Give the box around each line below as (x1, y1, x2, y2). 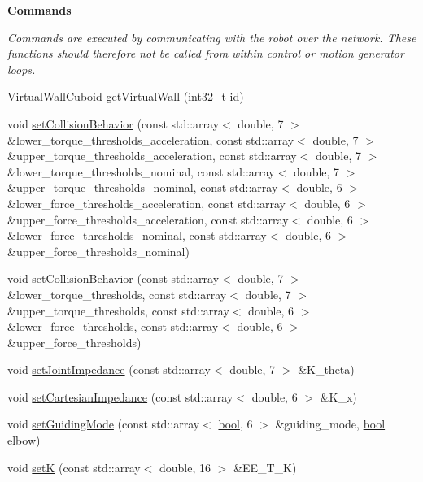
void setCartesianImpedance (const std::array (7, 388, 233, 405)
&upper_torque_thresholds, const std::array (7, 302, 229, 319)
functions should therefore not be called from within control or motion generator (7, 45, 404, 62)
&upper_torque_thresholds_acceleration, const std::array (7, 147, 297, 164)
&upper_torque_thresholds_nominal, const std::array (7, 179, 278, 196)
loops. (7, 60, 36, 77)
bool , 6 (218, 415, 253, 432)
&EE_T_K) (233, 458, 297, 475)
